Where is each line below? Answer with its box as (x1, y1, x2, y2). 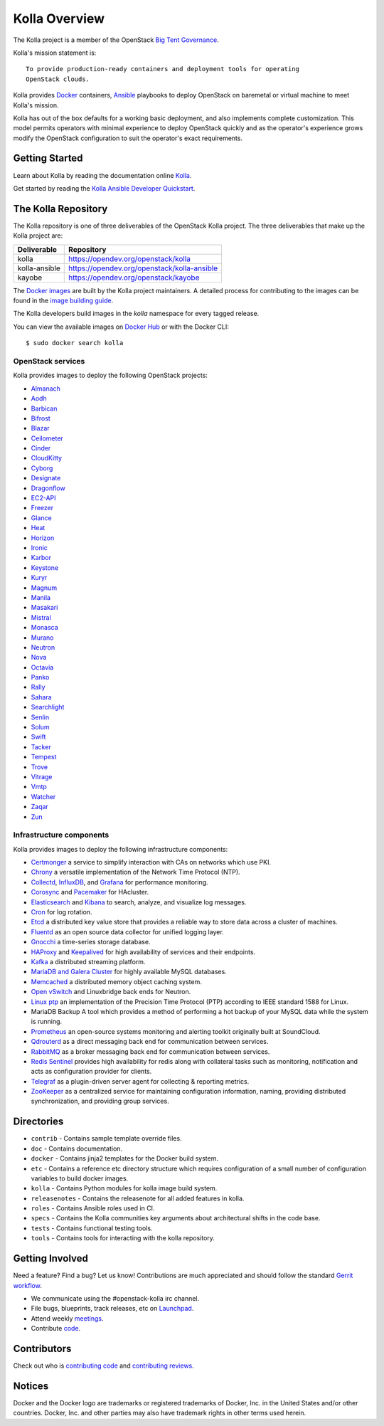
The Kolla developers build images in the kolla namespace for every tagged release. (13, 310, 260, 318)
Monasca (31, 623, 58, 632)
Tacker (31, 742, 51, 751)
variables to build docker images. (31, 1174, 129, 1183)
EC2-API (31, 494, 56, 502)
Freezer (31, 504, 53, 512)
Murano (31, 633, 54, 642)
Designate (31, 474, 61, 482)
